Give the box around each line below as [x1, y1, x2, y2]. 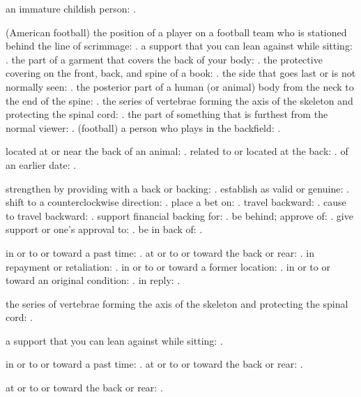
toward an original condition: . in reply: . [6, 273, 180, 287]
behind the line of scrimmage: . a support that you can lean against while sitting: [6, 38, 353, 53]
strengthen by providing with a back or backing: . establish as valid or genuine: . [6, 181, 349, 195]
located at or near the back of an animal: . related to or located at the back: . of [6, 144, 348, 158]
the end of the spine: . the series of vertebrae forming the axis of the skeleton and [6, 93, 353, 107]
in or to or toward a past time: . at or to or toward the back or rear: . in [6, 245, 314, 260]
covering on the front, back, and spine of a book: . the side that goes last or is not [6, 66, 356, 80]
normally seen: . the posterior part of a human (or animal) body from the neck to [6, 79, 354, 93]
